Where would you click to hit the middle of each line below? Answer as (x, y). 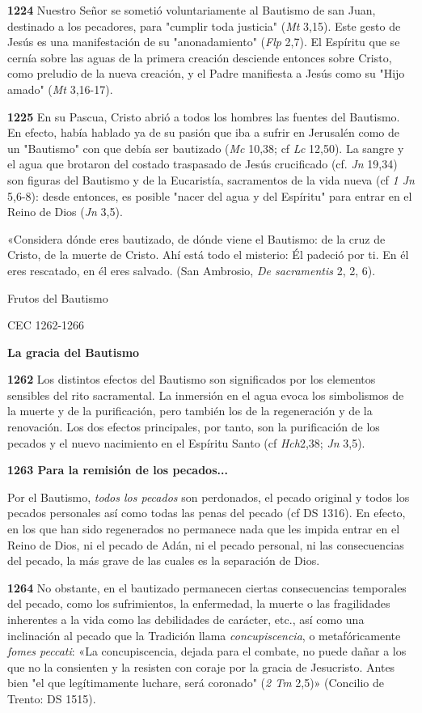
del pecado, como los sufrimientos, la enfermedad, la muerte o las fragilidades (199, 603)
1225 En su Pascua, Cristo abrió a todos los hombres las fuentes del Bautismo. (204, 116)
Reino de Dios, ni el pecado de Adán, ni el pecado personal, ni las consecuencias (206, 544)
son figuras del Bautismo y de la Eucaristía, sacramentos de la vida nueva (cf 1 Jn (211, 179)
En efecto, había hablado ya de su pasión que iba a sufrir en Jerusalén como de (203, 132)
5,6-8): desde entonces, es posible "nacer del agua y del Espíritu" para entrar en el (210, 195)
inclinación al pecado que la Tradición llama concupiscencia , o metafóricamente (204, 635)
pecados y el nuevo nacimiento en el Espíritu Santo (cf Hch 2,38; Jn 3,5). (186, 442)
